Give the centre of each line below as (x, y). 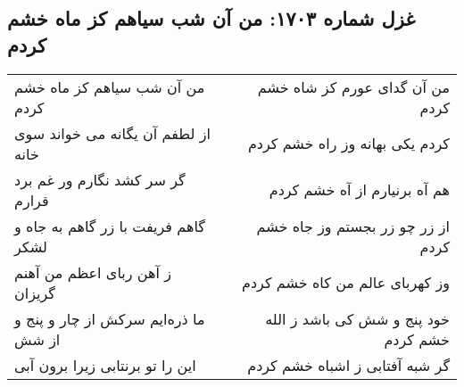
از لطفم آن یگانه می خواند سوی (112, 133)
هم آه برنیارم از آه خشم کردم (359, 190)
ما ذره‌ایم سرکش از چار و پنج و (110, 318)
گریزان (35, 292)
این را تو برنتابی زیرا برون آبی (105, 365)
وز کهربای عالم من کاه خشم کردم (346, 283)
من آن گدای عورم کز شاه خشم (353, 86)
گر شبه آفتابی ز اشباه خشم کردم (348, 365)
